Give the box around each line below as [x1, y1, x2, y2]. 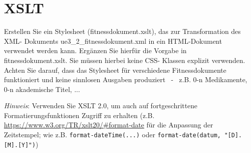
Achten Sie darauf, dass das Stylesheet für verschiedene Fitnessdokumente [4, 64, 226, 75]
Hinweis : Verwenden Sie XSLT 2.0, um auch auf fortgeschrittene [4, 100, 197, 111]
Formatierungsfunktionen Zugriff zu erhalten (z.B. [4, 110, 155, 120]
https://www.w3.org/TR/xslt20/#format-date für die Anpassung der [4, 120, 213, 130]
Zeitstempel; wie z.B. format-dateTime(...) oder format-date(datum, [4, 129, 221, 140]
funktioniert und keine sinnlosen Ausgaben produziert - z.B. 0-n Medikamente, [4, 74, 248, 85]
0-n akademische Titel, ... [4, 84, 80, 94]
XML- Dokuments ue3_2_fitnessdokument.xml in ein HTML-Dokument [4, 35, 222, 46]
